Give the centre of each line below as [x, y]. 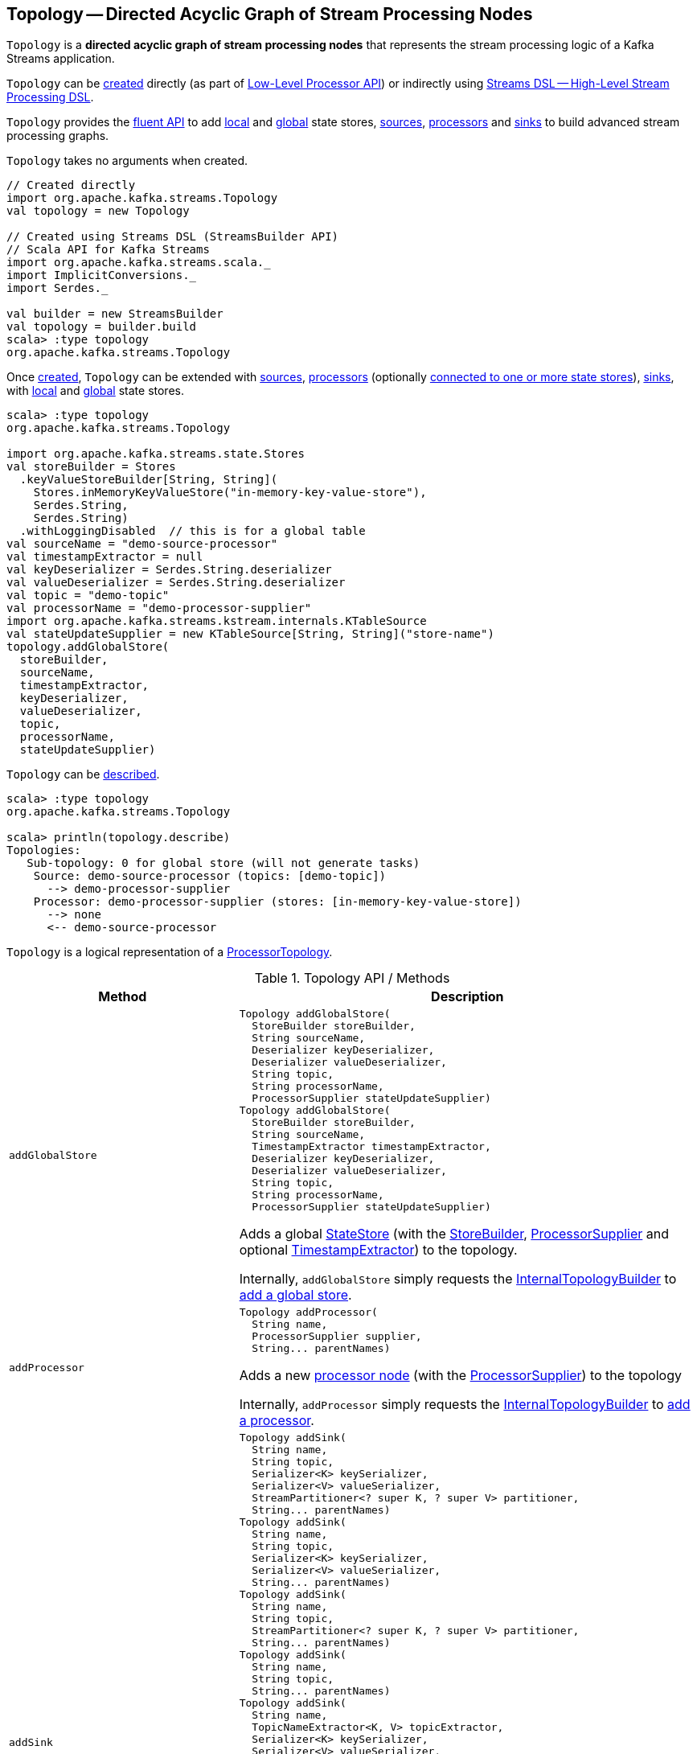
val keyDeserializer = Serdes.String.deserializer [169, 570]
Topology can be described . [83, 774]
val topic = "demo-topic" [88, 596]
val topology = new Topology [98, 211]
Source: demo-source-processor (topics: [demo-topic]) [210, 876]
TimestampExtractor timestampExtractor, [371, 1147]
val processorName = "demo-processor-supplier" [159, 608]
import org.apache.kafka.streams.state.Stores [156, 454]
